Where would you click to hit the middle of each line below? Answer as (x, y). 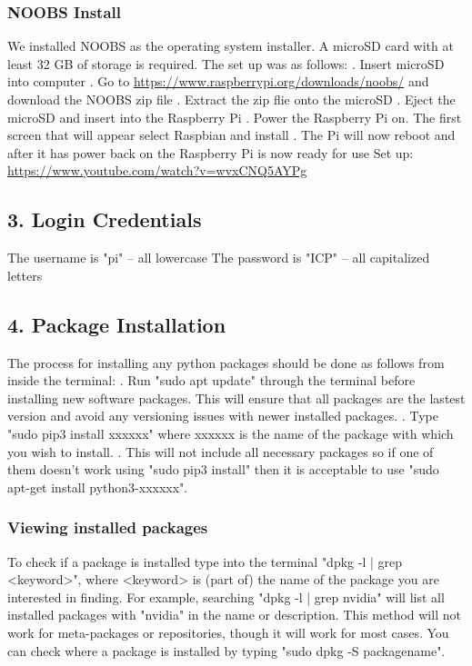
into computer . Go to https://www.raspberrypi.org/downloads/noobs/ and (218, 81)
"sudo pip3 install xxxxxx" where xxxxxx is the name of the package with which (231, 433)
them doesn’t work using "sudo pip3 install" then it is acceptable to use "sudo (223, 469)
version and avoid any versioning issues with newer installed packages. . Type (223, 416)
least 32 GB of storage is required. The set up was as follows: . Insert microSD (226, 63)
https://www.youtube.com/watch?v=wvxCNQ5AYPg (157, 170)
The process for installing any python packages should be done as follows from (226, 362)
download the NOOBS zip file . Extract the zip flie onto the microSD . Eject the (231, 99)
